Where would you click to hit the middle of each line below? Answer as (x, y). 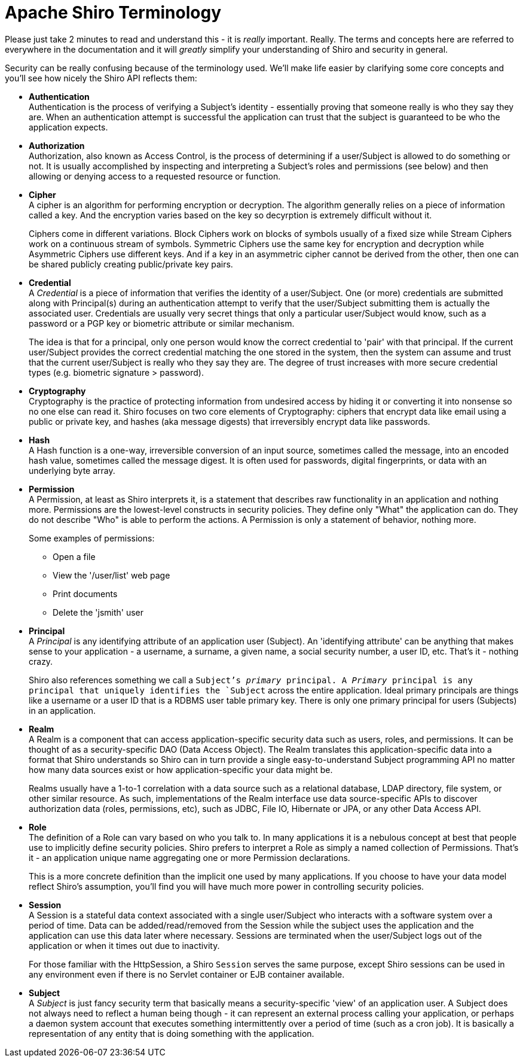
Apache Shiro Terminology (113, 13)
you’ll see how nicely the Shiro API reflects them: (101, 78)
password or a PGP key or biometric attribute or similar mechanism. (162, 323)
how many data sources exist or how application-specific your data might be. (181, 769)
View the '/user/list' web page (111, 575)
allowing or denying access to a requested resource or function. (155, 176)
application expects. (68, 127)
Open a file (74, 556)
